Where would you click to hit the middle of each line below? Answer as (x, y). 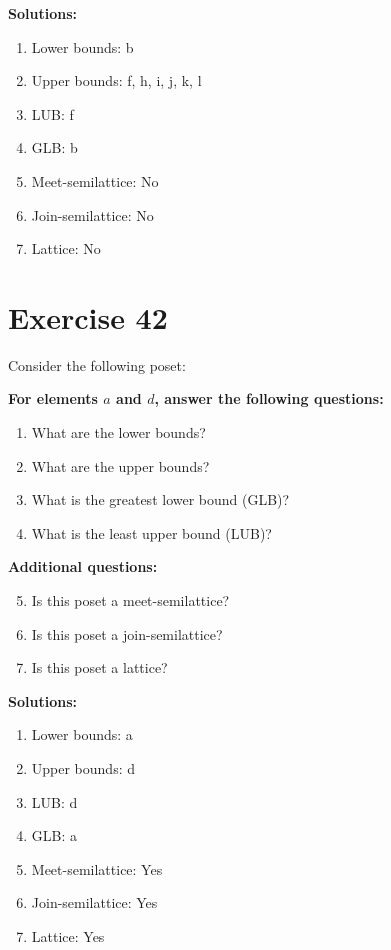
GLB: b (54, 147)
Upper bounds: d (83, 768)
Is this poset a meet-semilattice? (130, 600)
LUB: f (52, 113)
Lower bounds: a (82, 734)
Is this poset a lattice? (99, 667)
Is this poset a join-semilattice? (127, 633)
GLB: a (54, 835)
